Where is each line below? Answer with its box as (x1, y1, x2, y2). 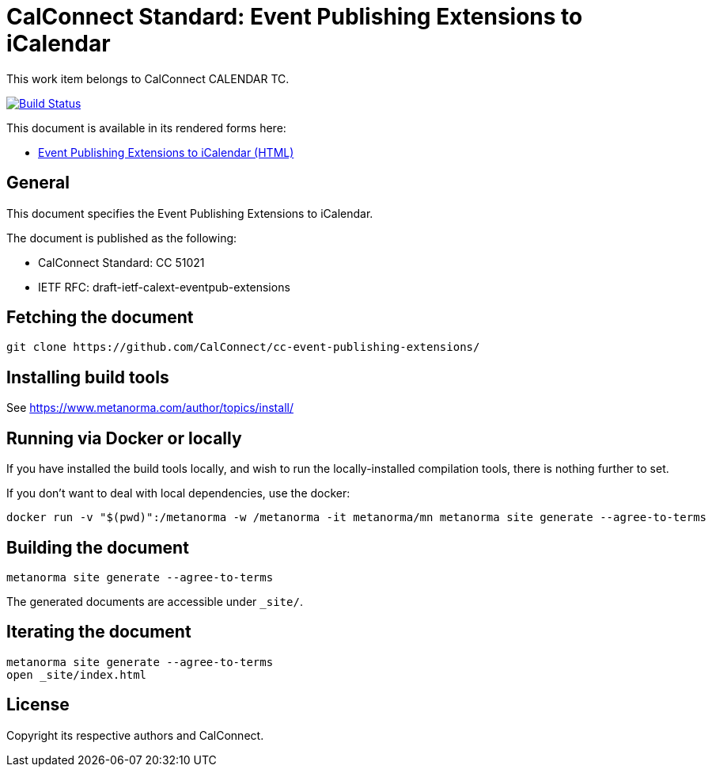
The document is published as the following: (6, 230, 237, 245)
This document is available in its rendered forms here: (6, 120, 286, 135)
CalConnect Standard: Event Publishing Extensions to (6, 3, 583, 30)
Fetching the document (6, 307, 194, 328)
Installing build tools (6, 367, 169, 387)
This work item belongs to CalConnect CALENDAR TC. (6, 71, 290, 86)
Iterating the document (6, 622, 191, 642)
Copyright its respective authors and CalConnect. (6, 728, 264, 742)
